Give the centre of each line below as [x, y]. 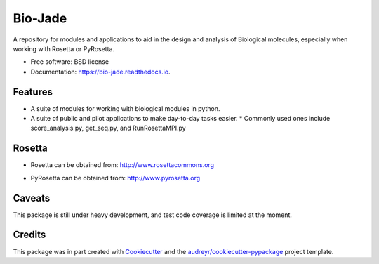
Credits [29, 235]
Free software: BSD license [69, 62]
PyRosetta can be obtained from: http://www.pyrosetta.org [115, 178]
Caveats [32, 198]
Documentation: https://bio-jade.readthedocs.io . [101, 72]
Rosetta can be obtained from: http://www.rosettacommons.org [122, 165]
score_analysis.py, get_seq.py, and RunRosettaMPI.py [108, 128]
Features [33, 92]
